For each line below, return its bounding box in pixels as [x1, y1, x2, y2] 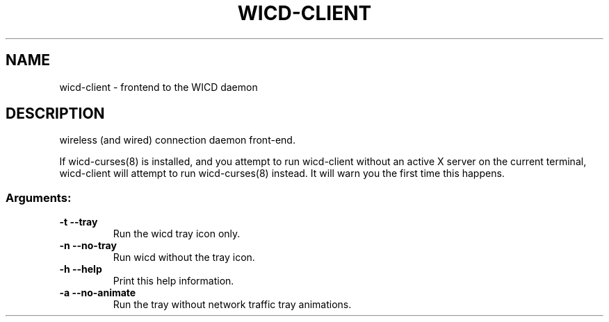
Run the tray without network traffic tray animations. [113, 298, 352, 311]
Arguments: [6, 190, 72, 205]
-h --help [59, 263, 102, 276]
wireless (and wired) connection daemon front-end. [59, 134, 295, 146]
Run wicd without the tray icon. [113, 251, 255, 264]
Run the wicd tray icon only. [113, 228, 241, 240]
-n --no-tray [59, 239, 117, 252]
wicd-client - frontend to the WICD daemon [59, 80, 258, 93]
